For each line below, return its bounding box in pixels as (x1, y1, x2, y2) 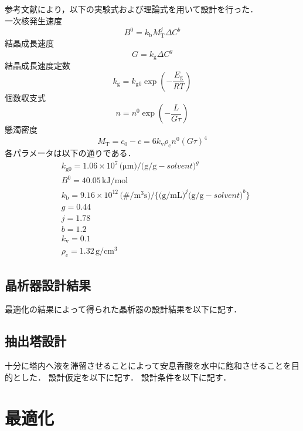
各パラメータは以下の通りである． (5, 147, 136, 159)
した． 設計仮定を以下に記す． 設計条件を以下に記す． (21, 371, 231, 383)
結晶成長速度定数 (5, 59, 70, 71)
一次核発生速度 (5, 14, 62, 26)
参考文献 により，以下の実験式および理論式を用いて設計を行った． (5, 3, 258, 15)
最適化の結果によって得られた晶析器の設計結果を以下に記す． (5, 303, 242, 315)
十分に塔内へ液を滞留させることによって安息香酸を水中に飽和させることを (5, 359, 291, 372)
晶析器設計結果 (5, 275, 91, 294)
